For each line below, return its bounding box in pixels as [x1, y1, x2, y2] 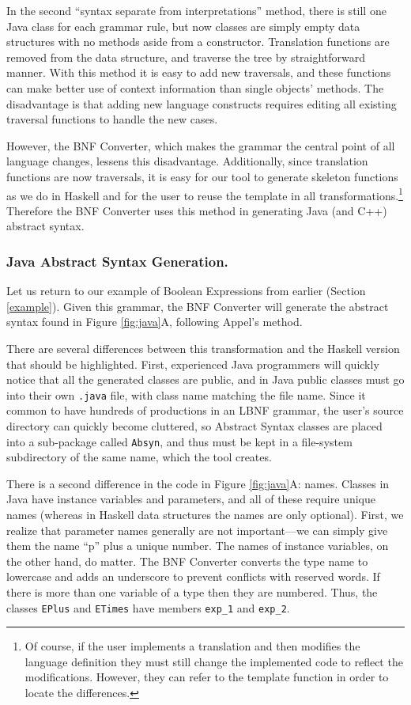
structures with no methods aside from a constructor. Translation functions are [6, 33, 390, 50]
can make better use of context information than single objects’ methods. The [6, 79, 384, 96]
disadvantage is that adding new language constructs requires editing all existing [6, 95, 397, 112]
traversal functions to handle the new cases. [6, 111, 218, 127]
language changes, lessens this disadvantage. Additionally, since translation [6, 153, 368, 169]
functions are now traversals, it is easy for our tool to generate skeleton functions [6, 168, 398, 184]
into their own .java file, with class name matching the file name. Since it [6, 386, 366, 403]
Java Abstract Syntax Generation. [6, 251, 228, 271]
